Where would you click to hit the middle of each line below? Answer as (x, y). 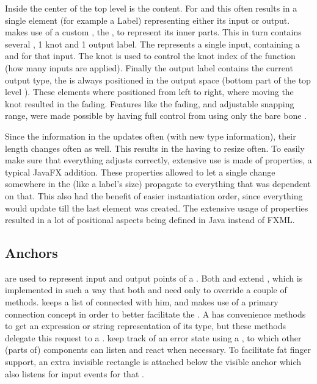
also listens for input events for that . (75, 373)
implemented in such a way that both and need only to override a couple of (146, 290)
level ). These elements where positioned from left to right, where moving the (149, 92)
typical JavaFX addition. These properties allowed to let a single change (140, 172)
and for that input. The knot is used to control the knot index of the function (150, 56)
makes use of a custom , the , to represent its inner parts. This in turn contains (153, 32)
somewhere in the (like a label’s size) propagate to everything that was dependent (158, 184)
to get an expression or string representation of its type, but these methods (145, 326)
